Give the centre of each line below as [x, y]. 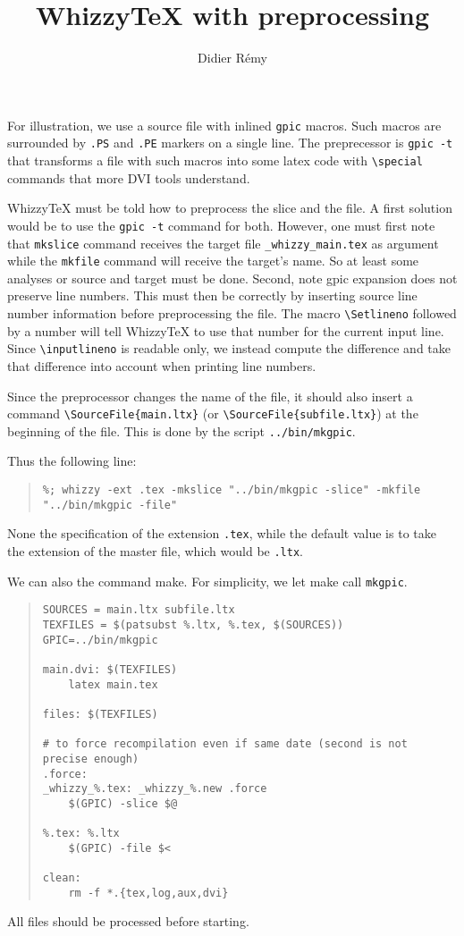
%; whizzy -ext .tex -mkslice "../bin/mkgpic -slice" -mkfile [232, 490]
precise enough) [91, 759]
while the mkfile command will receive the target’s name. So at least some [213, 261]
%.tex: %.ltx [81, 834]
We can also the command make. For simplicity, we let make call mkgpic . [207, 581]
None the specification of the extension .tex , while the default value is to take [222, 533]
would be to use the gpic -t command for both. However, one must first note [221, 225]
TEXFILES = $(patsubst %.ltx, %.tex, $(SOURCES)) [193, 624]
